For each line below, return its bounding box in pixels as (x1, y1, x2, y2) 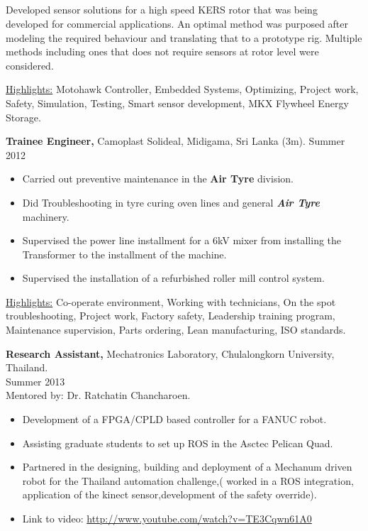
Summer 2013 (6, 373, 65, 388)
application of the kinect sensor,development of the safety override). (22, 487, 317, 502)
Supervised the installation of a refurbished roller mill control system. (22, 270, 325, 285)
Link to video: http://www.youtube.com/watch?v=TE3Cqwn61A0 (22, 511, 312, 526)
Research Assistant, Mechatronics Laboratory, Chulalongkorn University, (6, 346, 335, 361)
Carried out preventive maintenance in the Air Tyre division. (22, 171, 294, 186)
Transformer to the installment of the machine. (22, 246, 227, 261)
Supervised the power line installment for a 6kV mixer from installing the (22, 233, 342, 248)
